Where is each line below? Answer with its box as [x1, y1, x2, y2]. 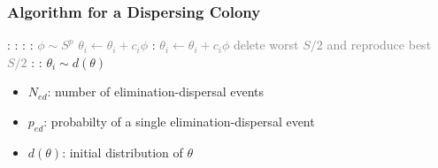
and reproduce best [327, 35, 432, 54]
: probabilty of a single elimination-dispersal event [43, 112, 315, 130]
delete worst [233, 35, 299, 54]
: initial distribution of [62, 142, 183, 161]
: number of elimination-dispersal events [47, 82, 265, 101]
